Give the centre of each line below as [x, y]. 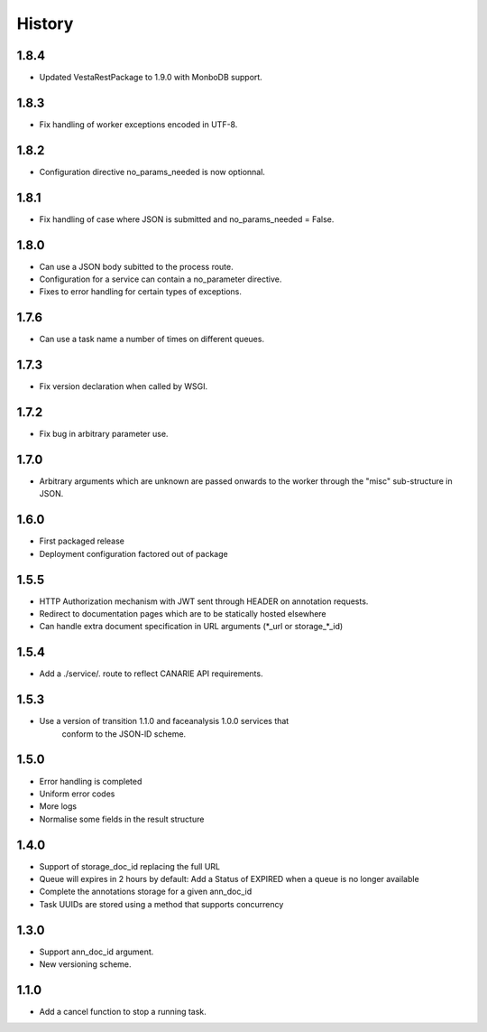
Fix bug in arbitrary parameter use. [104, 434]
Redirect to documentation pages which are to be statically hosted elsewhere [183, 614]
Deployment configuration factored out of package [134, 553]
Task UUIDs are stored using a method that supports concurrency [161, 904]
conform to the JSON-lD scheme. [124, 734]
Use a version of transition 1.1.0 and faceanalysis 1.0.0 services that [164, 721]
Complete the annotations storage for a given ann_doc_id [146, 892]
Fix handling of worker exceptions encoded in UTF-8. [138, 124]
